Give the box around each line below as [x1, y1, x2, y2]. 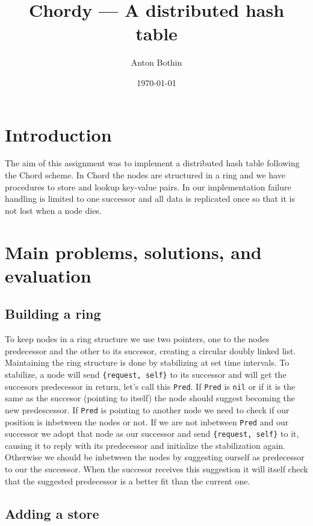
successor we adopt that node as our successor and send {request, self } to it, [5, 427, 299, 440]
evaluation [5, 263, 91, 287]
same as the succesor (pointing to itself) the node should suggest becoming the [5, 392, 296, 404]
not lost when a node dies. [5, 204, 102, 216]
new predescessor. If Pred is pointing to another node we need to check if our [5, 403, 290, 416]
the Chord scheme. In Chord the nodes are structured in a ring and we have [5, 169, 285, 181]
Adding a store [5, 504, 99, 522]
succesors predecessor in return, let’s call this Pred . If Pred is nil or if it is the [5, 380, 296, 392]
